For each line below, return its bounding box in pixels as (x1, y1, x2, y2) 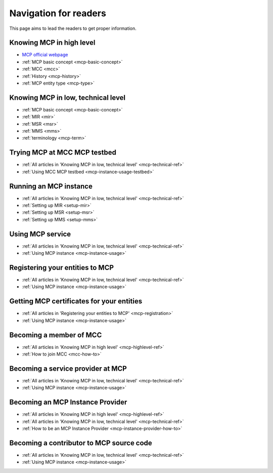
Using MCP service (9, 229, 71, 238)
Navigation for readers (9, 8, 106, 19)
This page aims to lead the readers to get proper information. (9, 25, 136, 31)
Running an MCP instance (9, 182, 93, 190)
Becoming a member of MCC (9, 331, 102, 339)
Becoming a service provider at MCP (9, 364, 127, 373)
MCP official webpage (22, 52, 68, 58)
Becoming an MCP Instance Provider (9, 398, 127, 407)
